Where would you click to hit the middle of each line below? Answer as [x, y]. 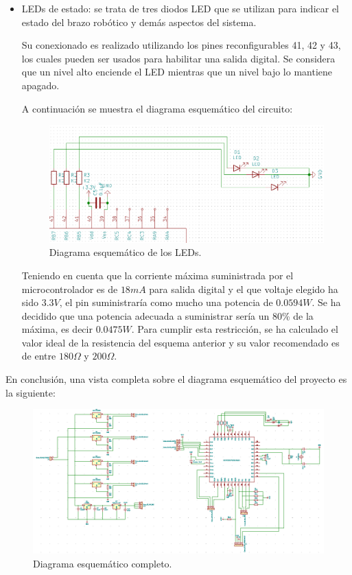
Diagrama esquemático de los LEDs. [125, 252]
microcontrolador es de [70, 289]
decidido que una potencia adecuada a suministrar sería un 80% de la [167, 315]
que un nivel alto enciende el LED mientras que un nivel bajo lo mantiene [177, 72]
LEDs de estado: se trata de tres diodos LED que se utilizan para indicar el [180, 8]
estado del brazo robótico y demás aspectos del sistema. [139, 22]
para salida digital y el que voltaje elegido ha [244, 289]
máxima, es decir [57, 329]
